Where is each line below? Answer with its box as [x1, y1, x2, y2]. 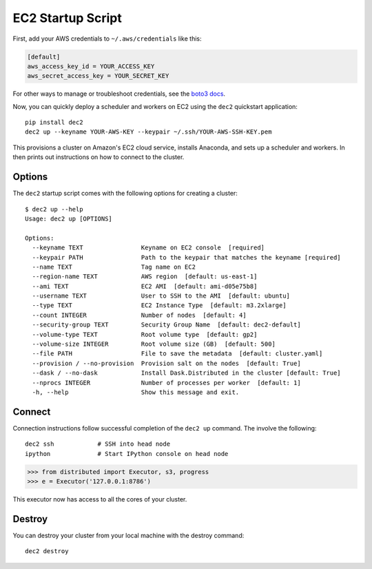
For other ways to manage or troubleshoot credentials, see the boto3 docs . [12, 90, 226, 98]
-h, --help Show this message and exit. [32, 388, 240, 396]
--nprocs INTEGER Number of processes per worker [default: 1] [32, 379, 301, 386]
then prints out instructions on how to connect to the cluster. [12, 153, 185, 161]
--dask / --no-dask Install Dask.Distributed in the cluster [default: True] [32, 369, 341, 377]
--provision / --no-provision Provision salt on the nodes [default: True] [32, 359, 301, 367]
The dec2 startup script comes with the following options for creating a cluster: [12, 189, 238, 198]
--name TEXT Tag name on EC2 [32, 262, 196, 271]
